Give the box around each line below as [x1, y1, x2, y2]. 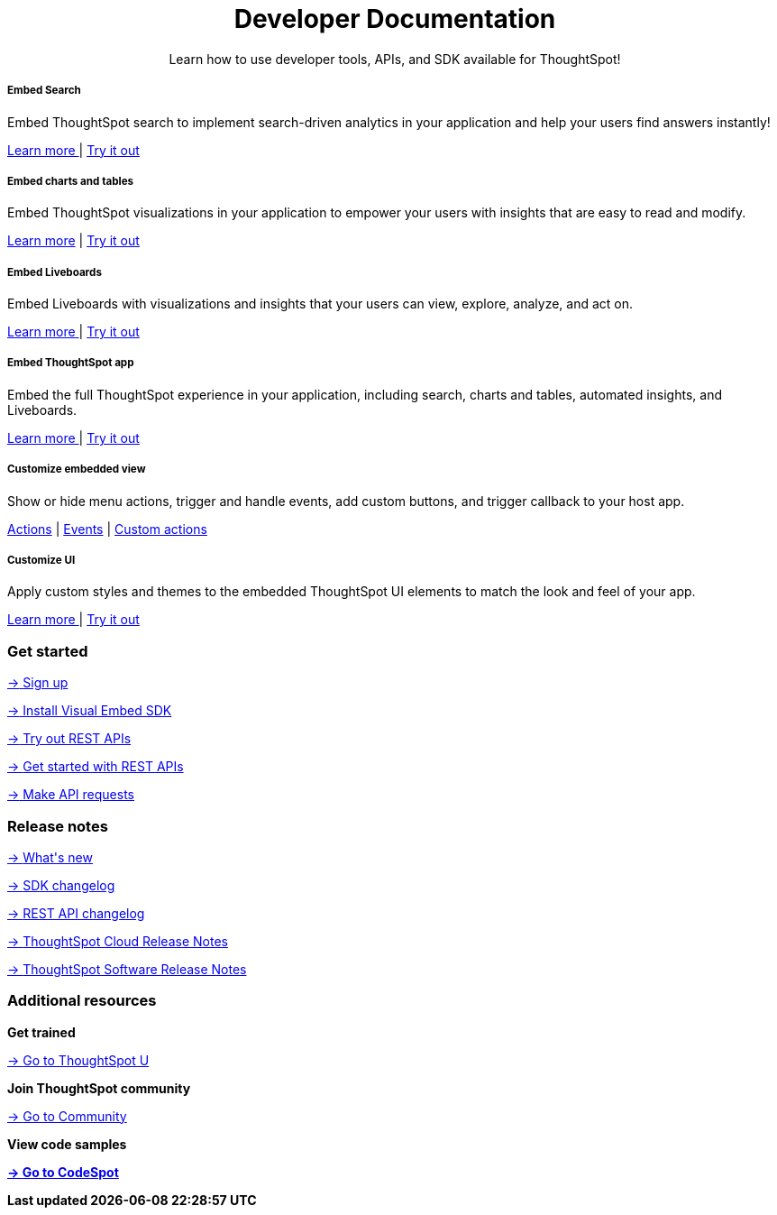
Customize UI [7, 554, 76, 567]
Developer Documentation [233, 4, 556, 34]
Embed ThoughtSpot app [7, 356, 134, 370]
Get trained [7, 1024, 76, 1040]
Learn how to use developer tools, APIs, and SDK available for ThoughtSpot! [169, 51, 621, 67]
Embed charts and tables [7, 174, 134, 188]
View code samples [7, 1136, 127, 1152]
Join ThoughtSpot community [7, 1080, 191, 1096]
